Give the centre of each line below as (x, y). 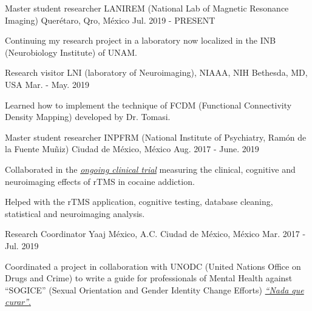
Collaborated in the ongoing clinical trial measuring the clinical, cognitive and (150, 169)
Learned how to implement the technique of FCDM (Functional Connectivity (148, 105)
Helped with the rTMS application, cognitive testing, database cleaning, (139, 202)
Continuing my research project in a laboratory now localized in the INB (141, 40)
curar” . (18, 302)
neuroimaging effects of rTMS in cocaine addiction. (100, 181)
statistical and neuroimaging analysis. (75, 213)
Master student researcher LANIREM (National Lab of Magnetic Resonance (147, 8)
